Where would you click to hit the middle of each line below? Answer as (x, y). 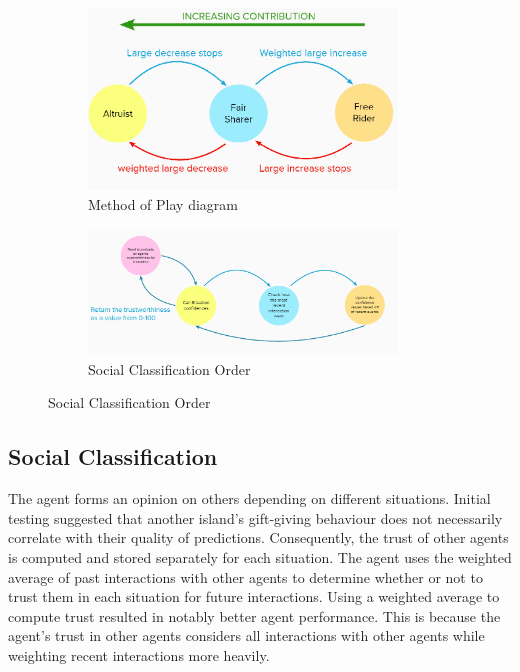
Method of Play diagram (163, 203)
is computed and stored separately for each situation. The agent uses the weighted (260, 557)
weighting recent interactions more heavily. (139, 654)
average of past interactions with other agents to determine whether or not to (245, 576)
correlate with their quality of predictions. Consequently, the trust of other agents (258, 537)
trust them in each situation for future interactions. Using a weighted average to (254, 596)
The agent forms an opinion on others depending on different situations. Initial (249, 498)
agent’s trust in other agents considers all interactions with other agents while (246, 635)
